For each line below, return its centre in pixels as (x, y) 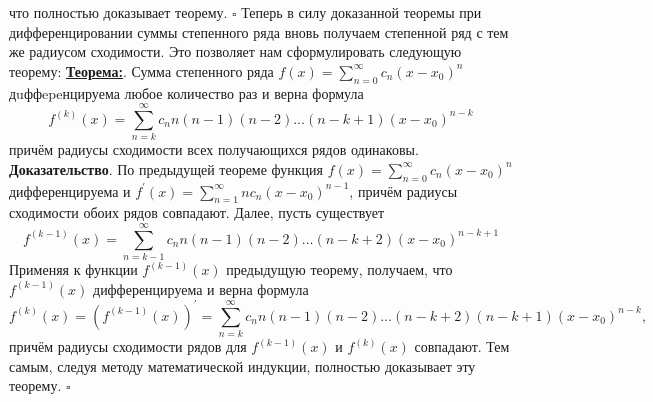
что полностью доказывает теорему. (118, 12)
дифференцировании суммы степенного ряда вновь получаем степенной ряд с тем (259, 31)
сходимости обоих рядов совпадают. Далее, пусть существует (197, 212)
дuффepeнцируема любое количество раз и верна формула (186, 92)
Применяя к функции (73, 269)
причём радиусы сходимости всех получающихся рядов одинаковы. (214, 149)
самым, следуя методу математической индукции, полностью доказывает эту (242, 365)
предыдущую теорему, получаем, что (339, 269)
